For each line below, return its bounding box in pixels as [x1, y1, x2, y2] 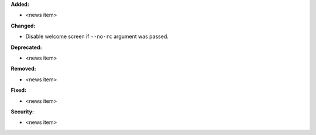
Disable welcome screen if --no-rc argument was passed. [25, 33, 169, 40]
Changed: [11, 22, 36, 29]
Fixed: [11, 86, 26, 94]
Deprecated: [11, 44, 42, 51]
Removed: [11, 65, 36, 72]
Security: [11, 108, 35, 115]
